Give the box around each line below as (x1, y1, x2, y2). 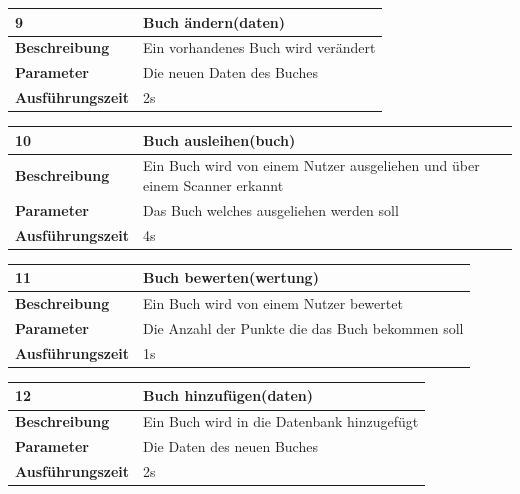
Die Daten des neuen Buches (143, 436, 318, 457)
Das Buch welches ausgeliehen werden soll (143, 199, 399, 220)
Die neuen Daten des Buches (143, 62, 318, 83)
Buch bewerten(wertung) (143, 267, 319, 288)
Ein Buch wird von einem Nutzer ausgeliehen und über (143, 155, 480, 176)
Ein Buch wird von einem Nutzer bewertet (143, 293, 403, 314)
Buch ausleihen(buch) (143, 129, 296, 150)
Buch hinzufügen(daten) (143, 385, 313, 406)
